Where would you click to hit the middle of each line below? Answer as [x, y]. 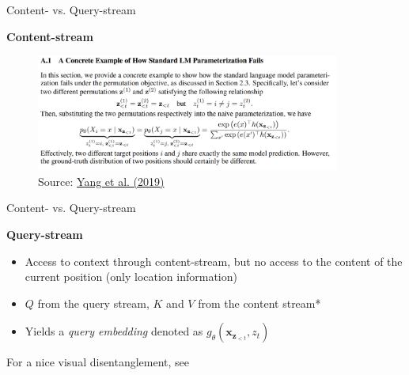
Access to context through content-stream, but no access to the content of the [214, 261]
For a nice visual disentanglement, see [98, 362]
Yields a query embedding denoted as [114, 331]
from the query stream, [93, 303]
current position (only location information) [131, 277]
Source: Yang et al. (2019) [101, 181]
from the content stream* [259, 303]
